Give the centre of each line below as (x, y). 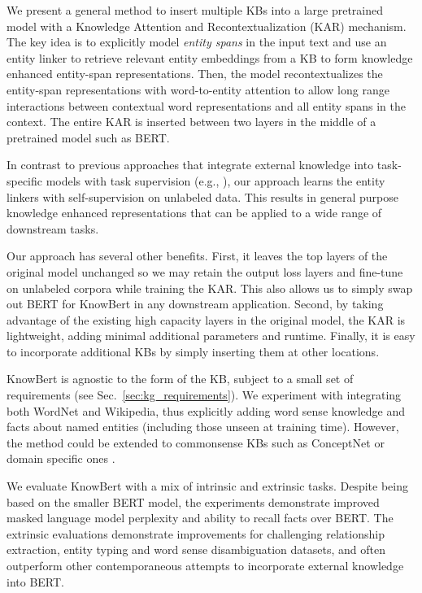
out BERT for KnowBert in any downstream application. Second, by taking (195, 304)
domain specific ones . (61, 458)
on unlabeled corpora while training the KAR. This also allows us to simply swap (210, 288)
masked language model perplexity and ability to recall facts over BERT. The (200, 518)
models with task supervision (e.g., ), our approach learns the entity (215, 180)
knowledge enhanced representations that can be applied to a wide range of (194, 213)
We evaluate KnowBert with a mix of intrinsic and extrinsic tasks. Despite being (207, 486)
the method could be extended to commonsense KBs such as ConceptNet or (196, 442)
